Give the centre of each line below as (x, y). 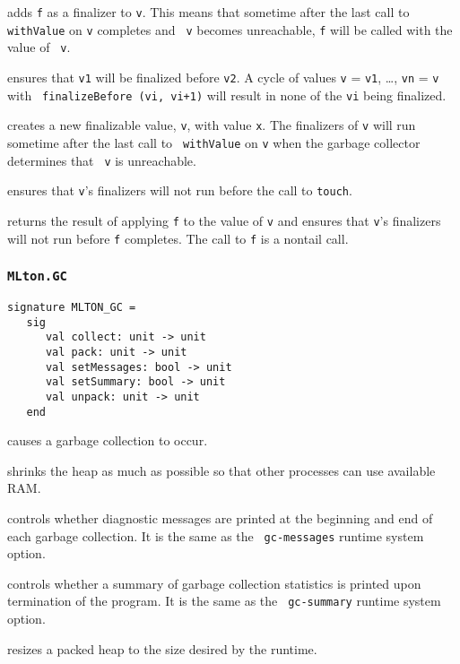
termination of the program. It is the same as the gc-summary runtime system (224, 601)
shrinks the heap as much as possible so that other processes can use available (221, 470)
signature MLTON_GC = (72, 307)
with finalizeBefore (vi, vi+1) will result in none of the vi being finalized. (227, 95)
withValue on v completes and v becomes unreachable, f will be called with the (230, 29)
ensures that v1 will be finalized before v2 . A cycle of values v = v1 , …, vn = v (223, 77)
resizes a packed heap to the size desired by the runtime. (162, 648)
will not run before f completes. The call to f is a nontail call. (178, 238)
